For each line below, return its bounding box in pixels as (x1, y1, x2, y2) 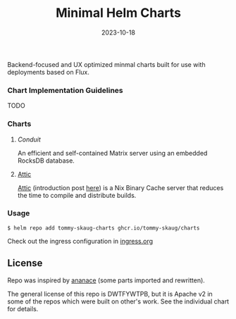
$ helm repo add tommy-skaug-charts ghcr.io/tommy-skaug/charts (7, 224, 200, 232)
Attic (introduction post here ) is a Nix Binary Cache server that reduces (17, 183, 224, 192)
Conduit (17, 135, 41, 144)
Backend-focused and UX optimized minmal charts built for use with (7, 60, 206, 68)
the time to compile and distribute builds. (17, 191, 137, 199)
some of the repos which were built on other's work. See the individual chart (7, 297, 230, 306)
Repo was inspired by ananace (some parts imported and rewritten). (7, 276, 206, 284)
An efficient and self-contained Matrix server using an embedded (17, 149, 208, 157)
